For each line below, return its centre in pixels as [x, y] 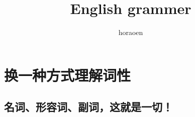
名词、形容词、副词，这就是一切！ [88, 107]
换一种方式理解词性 [68, 75]
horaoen [131, 32]
